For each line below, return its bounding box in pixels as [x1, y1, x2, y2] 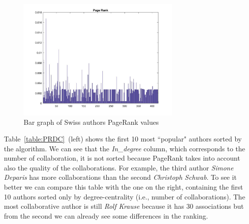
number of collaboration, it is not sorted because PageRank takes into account [4, 153, 240, 163]
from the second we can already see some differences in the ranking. [4, 210, 208, 221]
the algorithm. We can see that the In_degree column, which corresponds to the [4, 143, 246, 153]
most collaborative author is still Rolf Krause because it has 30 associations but [4, 201, 244, 211]
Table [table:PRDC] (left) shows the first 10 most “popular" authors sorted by [4, 133, 242, 143]
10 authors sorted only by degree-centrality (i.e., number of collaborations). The [4, 191, 246, 201]
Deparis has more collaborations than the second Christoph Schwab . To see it [4, 172, 237, 182]
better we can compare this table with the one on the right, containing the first [4, 181, 243, 192]
